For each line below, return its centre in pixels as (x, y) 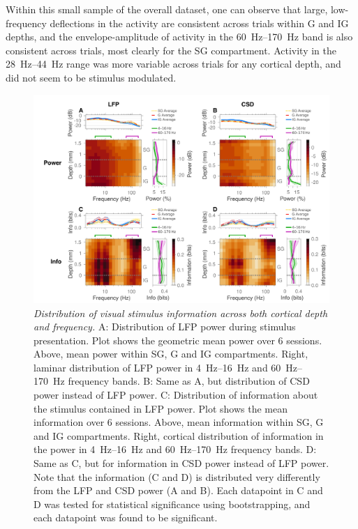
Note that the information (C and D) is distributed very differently (177, 476)
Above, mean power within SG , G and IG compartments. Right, (171, 354)
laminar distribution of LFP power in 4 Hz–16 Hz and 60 (157, 367)
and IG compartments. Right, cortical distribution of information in (179, 435)
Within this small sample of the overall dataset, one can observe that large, (167, 9)
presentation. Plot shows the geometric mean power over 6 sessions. (178, 340)
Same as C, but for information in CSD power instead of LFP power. (181, 463)
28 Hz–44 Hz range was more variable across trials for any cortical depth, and (173, 64)
